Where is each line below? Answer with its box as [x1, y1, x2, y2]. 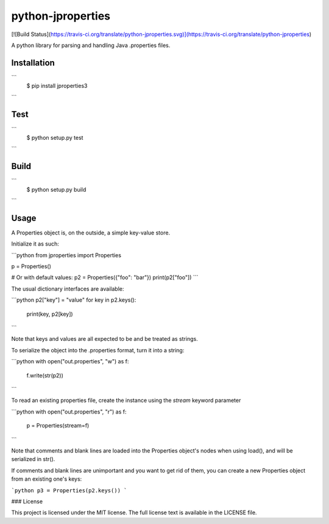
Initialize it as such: [11, 240, 59, 247]
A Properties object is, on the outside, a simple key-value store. [11, 229, 171, 236]
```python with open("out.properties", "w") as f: [11, 358, 129, 365]
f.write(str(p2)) [26, 371, 64, 379]
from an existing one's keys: [11, 475, 82, 482]
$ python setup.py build [26, 186, 87, 193]
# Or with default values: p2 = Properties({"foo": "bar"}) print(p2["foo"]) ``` [11, 274, 199, 281]
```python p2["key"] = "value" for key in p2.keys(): [11, 296, 136, 304]
